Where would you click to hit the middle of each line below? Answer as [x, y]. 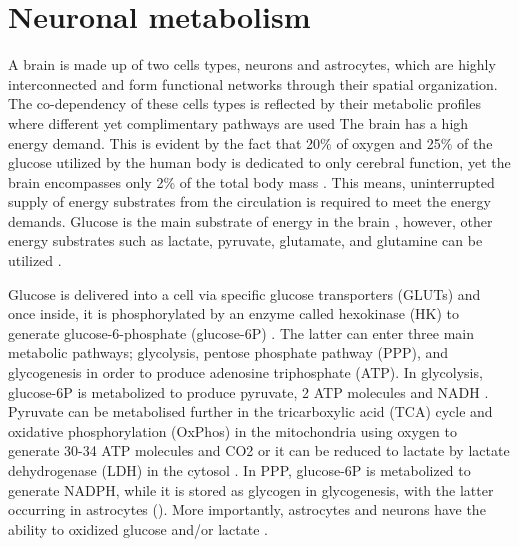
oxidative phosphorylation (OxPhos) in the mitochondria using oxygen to [232, 430]
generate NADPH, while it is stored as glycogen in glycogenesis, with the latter [251, 489]
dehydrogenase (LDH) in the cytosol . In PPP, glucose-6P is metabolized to [239, 470]
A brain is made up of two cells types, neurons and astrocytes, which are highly [252, 64]
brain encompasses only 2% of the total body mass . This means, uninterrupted [251, 181]
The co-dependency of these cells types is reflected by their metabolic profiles [244, 103]
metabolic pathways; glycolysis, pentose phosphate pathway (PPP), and [228, 352]
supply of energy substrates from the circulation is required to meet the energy [249, 201]
